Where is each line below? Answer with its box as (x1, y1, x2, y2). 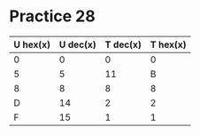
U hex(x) (13, 38, 51, 51)
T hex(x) (150, 38, 188, 51)
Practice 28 (9, 6, 96, 27)
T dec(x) (104, 38, 142, 51)
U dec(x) (58, 38, 97, 51)
